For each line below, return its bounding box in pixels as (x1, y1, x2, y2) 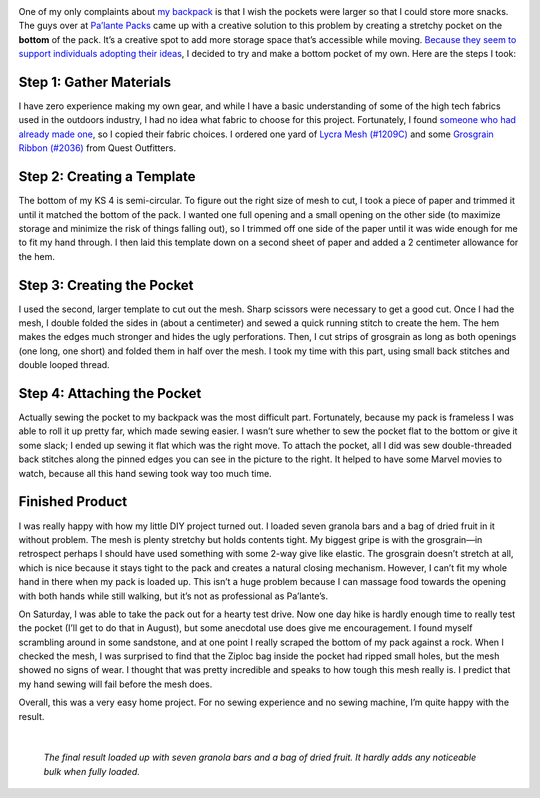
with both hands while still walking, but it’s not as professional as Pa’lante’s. (18, 590, 329, 602)
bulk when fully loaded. (43, 765, 140, 777)
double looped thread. (18, 359, 110, 371)
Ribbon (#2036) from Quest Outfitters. (18, 142, 177, 154)
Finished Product (18, 493, 128, 510)
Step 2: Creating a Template (18, 168, 196, 185)
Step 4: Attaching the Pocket (18, 385, 202, 402)
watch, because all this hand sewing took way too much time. (18, 467, 272, 479)
